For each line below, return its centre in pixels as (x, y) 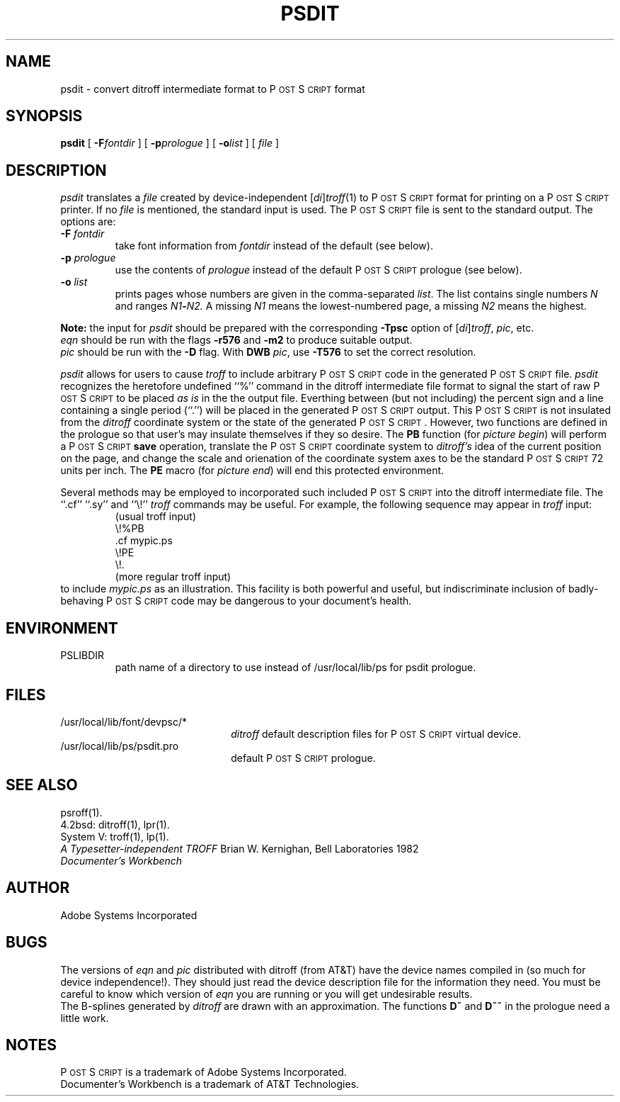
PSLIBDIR (82, 656)
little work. (85, 1018)
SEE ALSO (42, 785)
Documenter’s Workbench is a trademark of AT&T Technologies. (210, 1084)
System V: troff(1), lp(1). (115, 836)
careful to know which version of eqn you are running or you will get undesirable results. (266, 994)
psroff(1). (81, 812)
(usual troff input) (156, 517)
